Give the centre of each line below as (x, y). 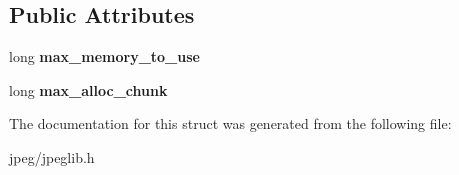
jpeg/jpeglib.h (52, 156)
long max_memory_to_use (104, 56)
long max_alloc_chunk (88, 89)
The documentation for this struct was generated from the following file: (230, 123)
